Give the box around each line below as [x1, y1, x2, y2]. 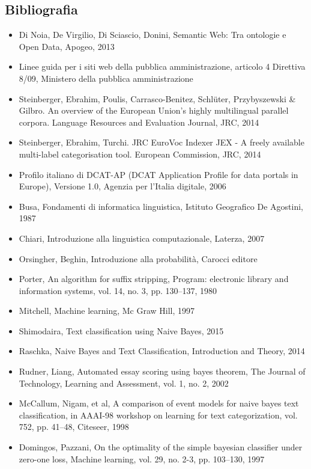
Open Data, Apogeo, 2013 [19, 40, 115, 52]
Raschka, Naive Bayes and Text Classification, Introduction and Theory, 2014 [19, 345, 305, 357]
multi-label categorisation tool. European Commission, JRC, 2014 [19, 147, 261, 160]
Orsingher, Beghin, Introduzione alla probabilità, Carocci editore [19, 252, 258, 265]
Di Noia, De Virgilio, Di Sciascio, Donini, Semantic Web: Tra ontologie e [19, 28, 286, 41]
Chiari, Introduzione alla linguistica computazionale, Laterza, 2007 [19, 231, 265, 244]
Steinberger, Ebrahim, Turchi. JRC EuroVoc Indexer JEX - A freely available [19, 136, 304, 149]
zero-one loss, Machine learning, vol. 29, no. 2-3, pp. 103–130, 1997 [19, 452, 265, 465]
